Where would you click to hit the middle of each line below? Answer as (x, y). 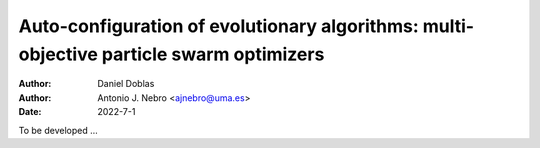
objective (58, 54)
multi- (448, 26)
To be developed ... (58, 130)
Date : (30, 112)
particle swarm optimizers (213, 54)
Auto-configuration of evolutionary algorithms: (218, 26)
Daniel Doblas (126, 84)
